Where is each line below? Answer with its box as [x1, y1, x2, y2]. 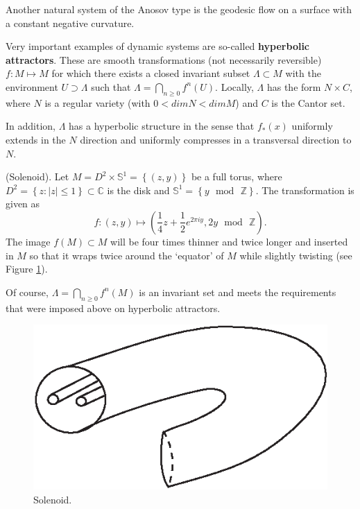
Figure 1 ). [6, 261, 48, 276]
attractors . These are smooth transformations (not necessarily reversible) [6, 52, 322, 67]
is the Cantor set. [271, 95, 345, 110]
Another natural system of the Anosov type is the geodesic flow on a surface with [6, 2, 352, 16]
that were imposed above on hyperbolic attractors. [6, 300, 221, 315]
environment [6, 79, 58, 94]
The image [6, 234, 51, 248]
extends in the [6, 132, 66, 146]
